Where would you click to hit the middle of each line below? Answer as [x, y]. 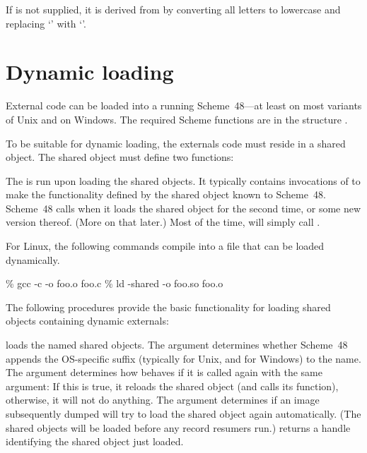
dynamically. [33, 259]
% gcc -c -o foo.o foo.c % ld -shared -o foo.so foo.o [115, 283]
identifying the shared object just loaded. [95, 441]
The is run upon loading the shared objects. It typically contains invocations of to [183, 180]
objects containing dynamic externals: [87, 321]
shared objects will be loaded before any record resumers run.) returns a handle [178, 427]
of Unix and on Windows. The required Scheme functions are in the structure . [177, 119]
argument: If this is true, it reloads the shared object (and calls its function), [172, 386]
